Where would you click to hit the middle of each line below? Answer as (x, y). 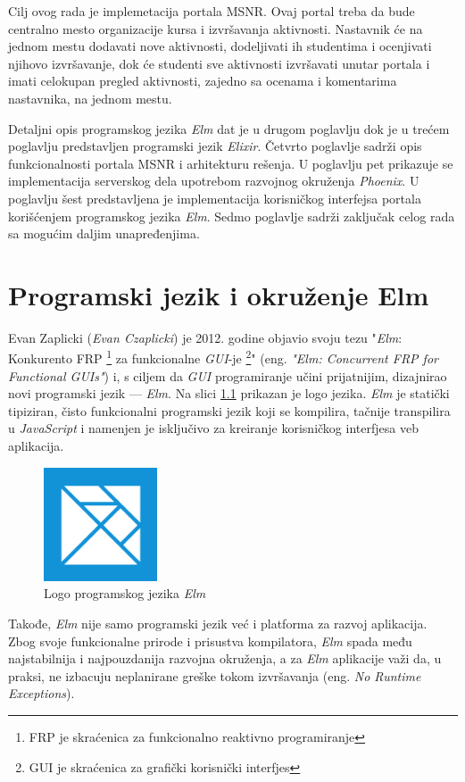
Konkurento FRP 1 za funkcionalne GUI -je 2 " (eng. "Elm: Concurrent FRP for (223, 357)
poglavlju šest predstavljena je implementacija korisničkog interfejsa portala (215, 198)
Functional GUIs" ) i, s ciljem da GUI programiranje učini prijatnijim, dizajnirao (228, 375)
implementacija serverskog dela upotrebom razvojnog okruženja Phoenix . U (214, 181)
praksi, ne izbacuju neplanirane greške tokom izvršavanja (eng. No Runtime (215, 675)
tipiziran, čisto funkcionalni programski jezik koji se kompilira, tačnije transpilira (229, 410)
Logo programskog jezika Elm (125, 593)
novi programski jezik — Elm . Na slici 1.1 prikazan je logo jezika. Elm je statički (229, 393)
